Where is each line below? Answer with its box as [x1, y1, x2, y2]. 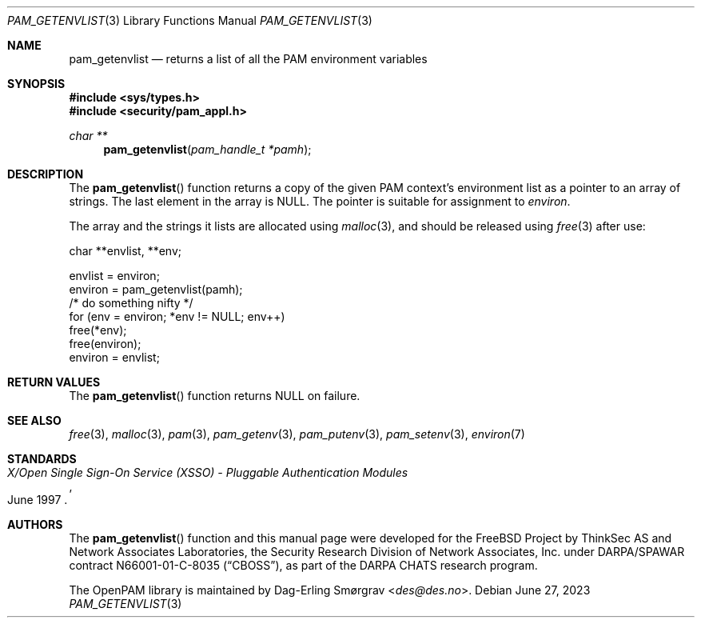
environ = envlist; [69, 350, 160, 364]
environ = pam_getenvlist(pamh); [69, 282, 243, 296]
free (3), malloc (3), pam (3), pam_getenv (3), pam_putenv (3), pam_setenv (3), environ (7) [69, 427, 525, 441]
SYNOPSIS [7, 77, 66, 90]
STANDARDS [7, 452, 77, 466]
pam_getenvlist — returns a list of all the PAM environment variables [69, 52, 428, 66]
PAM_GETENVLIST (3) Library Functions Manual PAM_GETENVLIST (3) [7, 14, 372, 27]
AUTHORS [7, 518, 63, 531]
